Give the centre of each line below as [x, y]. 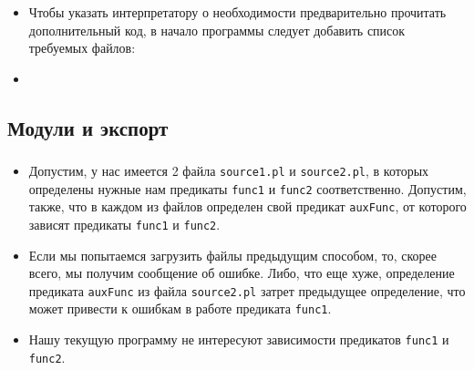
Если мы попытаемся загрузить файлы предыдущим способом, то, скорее [232, 255]
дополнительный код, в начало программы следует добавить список [217, 30]
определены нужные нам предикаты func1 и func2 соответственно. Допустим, [247, 188]
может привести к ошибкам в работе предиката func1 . [180, 308]
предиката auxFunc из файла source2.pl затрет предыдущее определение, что [247, 290]
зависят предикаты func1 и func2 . [124, 224]
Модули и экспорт [88, 127]
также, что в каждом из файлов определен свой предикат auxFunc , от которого [247, 206]
